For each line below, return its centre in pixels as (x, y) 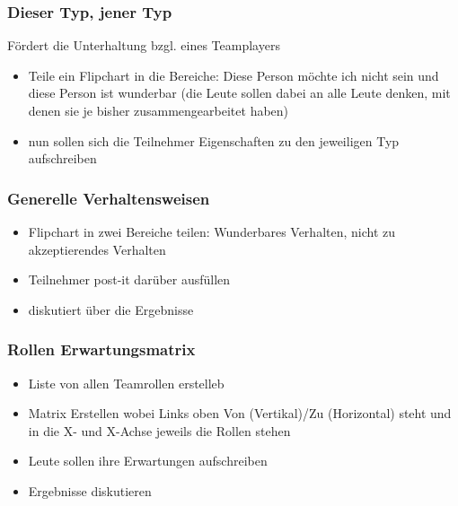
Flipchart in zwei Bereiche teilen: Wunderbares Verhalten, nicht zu (212, 231)
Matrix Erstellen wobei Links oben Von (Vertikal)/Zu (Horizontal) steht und (240, 413)
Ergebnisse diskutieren (90, 490)
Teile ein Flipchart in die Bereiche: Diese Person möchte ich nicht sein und (233, 75)
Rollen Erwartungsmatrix (101, 349)
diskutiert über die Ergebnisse (111, 309)
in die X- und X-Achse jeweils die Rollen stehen (159, 430)
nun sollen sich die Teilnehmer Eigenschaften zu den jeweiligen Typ (214, 140)
